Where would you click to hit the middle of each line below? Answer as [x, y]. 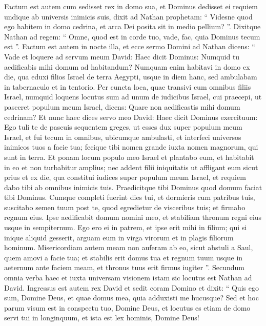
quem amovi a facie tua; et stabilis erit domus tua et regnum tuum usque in [124, 257]
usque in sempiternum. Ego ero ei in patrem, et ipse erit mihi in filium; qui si [126, 227]
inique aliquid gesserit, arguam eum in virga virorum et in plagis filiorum [119, 237]
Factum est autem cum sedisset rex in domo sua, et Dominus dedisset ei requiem [131, 6]
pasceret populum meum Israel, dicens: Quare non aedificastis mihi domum [122, 106]
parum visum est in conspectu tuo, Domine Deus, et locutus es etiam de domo [127, 307]
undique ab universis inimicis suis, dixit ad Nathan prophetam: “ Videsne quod [128, 16]
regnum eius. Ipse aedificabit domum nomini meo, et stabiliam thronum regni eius [133, 217]
